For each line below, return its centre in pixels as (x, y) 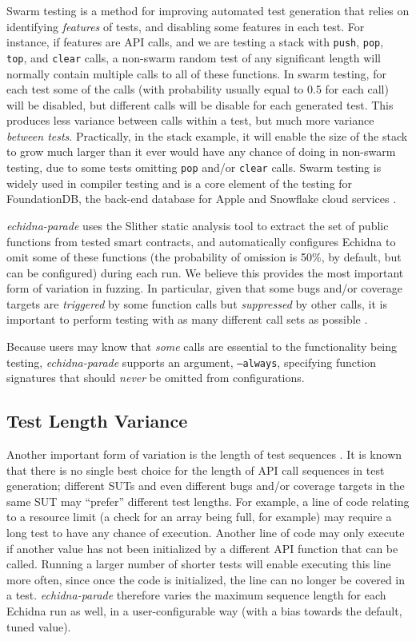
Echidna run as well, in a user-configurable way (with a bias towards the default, (204, 611)
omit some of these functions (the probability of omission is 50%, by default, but (204, 257)
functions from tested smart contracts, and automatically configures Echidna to (201, 241)
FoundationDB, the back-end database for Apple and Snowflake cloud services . (202, 199)
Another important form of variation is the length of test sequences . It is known (204, 454)
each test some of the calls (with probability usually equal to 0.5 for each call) (198, 89)
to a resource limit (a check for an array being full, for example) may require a (199, 517)
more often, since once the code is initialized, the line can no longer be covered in (206, 579)
